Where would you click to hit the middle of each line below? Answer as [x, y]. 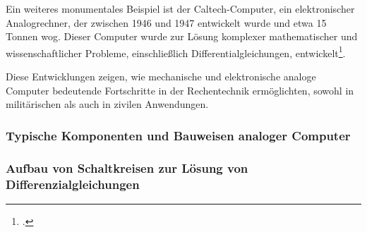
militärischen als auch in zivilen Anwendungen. [107, 104]
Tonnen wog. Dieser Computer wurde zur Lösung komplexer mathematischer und [182, 36]
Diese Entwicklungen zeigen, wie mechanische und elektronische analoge [161, 77]
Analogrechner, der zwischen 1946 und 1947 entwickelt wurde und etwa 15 [166, 22]
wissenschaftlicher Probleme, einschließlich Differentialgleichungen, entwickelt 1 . [176, 51]
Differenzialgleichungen [73, 184]
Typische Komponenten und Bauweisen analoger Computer [178, 135]
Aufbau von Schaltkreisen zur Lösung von [127, 167]
